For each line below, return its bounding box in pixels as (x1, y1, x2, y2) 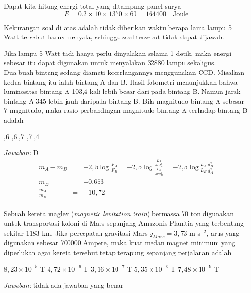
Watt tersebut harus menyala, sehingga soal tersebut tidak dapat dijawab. (4, 32, 224, 42)
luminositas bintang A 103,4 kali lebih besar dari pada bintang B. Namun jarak (4, 86, 241, 96)
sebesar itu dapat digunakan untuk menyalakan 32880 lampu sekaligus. (4, 57, 216, 68)
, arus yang (206, 227, 240, 238)
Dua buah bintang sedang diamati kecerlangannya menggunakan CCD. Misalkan (4, 67, 244, 77)
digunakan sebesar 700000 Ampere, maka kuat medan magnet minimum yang (4, 238, 235, 248)
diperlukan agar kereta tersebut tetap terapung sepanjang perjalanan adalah (4, 247, 232, 257)
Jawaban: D (4, 147, 39, 158)
